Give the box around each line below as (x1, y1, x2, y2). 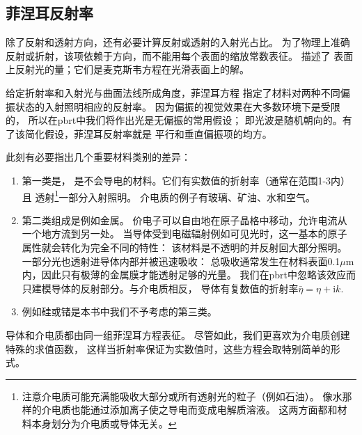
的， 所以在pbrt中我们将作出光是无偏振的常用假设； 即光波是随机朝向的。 (6, 113, 343, 127)
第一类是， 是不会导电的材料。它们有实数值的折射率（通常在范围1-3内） (22, 173, 351, 187)
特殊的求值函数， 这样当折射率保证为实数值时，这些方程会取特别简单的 (6, 341, 331, 356)
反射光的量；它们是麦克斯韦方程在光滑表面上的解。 (15, 62, 249, 77)
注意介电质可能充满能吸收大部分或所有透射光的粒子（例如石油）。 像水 (22, 388, 343, 403)
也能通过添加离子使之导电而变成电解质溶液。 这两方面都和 (70, 402, 338, 417)
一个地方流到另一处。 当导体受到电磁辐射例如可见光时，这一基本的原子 (22, 226, 347, 241)
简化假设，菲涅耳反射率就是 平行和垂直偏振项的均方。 (24, 126, 272, 141)
